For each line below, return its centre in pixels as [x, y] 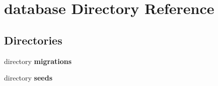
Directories [33, 40]
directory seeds [28, 78]
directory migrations [38, 61]
